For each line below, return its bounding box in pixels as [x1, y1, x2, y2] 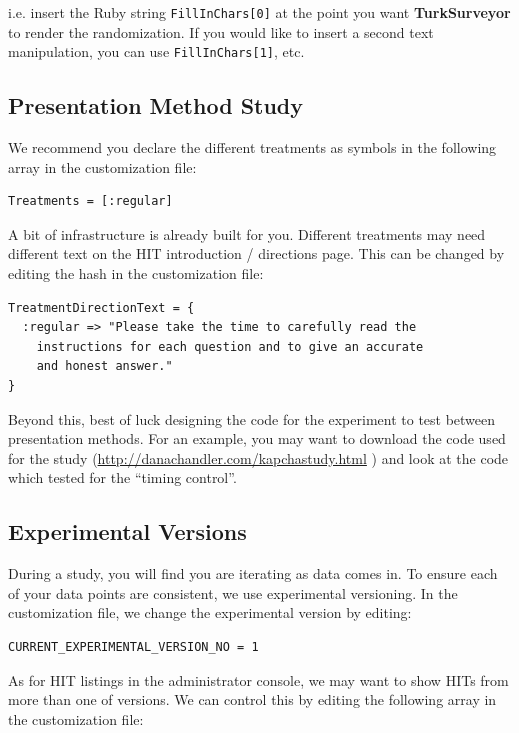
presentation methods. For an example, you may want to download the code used [8, 428, 506, 449]
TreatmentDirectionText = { [8, 300, 195, 315]
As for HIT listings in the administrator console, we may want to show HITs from [8, 669, 509, 690]
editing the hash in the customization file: [8, 263, 264, 284]
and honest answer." [36, 359, 173, 374]
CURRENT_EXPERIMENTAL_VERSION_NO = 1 [8, 640, 259, 654]
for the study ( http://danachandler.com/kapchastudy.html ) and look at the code [8, 447, 509, 468]
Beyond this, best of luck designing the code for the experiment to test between [8, 408, 496, 429]
